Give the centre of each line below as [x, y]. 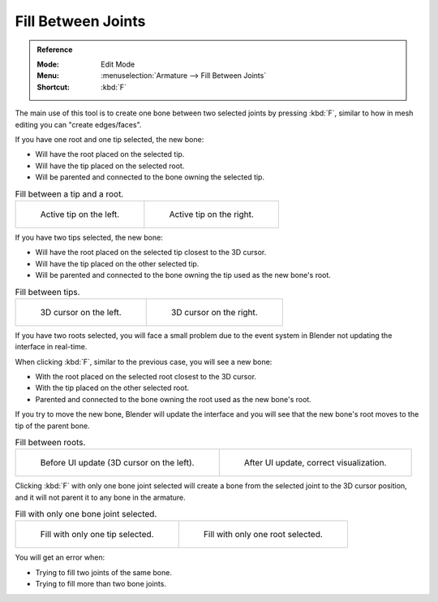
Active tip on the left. [80, 214]
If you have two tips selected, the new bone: [89, 237]
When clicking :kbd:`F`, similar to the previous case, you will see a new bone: [144, 362]
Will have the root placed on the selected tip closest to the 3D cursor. [151, 253]
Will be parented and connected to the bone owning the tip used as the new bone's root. [183, 275]
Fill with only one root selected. [263, 535]
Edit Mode [118, 64]
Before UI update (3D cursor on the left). [117, 463]
